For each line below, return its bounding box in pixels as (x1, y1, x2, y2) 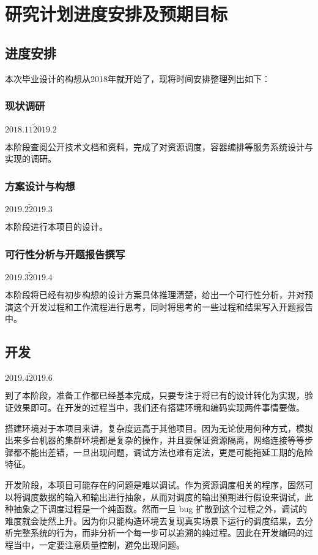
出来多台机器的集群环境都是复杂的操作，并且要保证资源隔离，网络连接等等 (5, 434, 305, 446)
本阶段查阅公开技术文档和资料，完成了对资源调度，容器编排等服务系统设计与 (5, 140, 313, 153)
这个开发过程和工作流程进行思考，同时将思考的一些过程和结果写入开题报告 (13, 300, 313, 313)
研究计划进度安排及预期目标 (5, 1, 228, 26)
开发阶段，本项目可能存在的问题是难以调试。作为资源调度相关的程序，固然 (5, 478, 305, 491)
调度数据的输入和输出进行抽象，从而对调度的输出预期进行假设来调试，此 (21, 490, 313, 503)
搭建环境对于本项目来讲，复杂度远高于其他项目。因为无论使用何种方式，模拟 (5, 421, 313, 434)
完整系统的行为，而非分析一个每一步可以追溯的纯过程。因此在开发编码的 (13, 526, 305, 539)
